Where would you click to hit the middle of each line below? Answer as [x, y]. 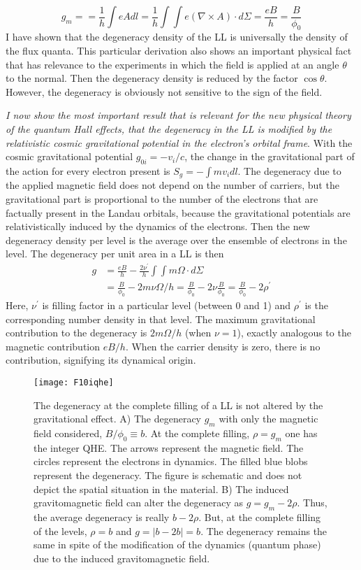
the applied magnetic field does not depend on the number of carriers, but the [172, 185]
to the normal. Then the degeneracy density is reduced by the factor [152, 78]
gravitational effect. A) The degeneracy [118, 419]
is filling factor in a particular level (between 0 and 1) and [167, 305]
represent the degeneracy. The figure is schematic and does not [168, 475]
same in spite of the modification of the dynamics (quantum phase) [177, 544]
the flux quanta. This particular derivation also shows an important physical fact [179, 50]
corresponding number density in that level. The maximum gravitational [161, 319]
